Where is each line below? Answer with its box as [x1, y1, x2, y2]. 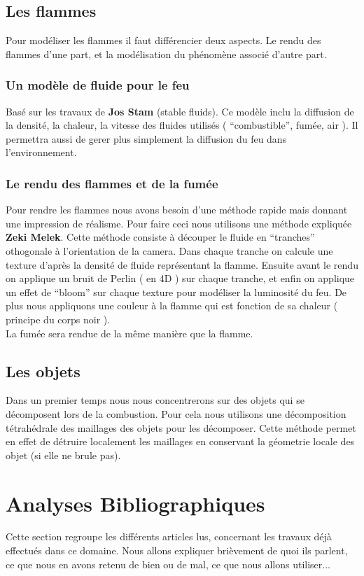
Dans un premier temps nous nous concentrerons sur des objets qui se [6, 393, 304, 407]
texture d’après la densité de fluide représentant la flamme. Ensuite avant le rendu [6, 257, 358, 272]
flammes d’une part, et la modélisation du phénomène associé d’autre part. [6, 46, 327, 61]
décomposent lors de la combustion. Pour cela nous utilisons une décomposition [6, 406, 346, 421]
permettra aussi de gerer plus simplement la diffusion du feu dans [6, 131, 287, 146]
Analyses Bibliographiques [6, 489, 265, 517]
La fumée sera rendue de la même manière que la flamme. [6, 325, 253, 340]
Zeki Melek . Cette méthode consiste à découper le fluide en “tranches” [6, 230, 315, 244]
